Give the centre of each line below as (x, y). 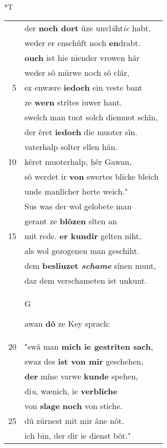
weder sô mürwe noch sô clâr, (77, 72)
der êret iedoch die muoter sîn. (81, 132)
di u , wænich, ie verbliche (71, 391)
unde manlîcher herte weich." (76, 191)
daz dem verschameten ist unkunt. (86, 280)
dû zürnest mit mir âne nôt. (74, 420)
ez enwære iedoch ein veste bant (83, 87)
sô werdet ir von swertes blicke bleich (92, 176)
